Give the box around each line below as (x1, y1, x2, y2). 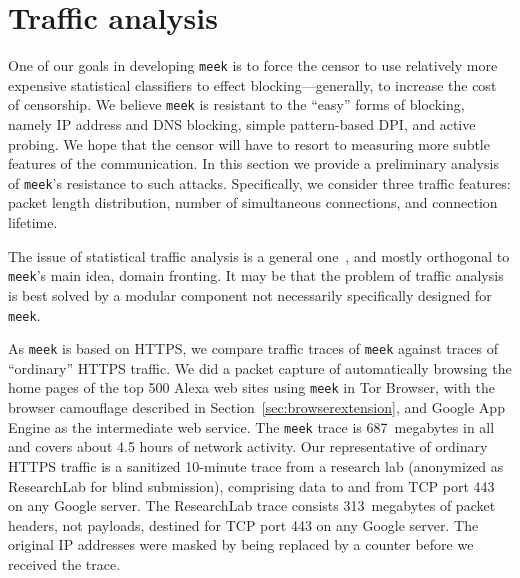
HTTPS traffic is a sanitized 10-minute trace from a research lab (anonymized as (8, 455, 504, 476)
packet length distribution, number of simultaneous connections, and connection (8, 192, 498, 213)
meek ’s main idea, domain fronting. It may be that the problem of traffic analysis (8, 265, 504, 286)
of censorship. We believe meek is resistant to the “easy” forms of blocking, (8, 94, 465, 115)
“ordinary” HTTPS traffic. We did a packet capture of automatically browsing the (8, 357, 512, 378)
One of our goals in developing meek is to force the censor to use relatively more (8, 55, 498, 76)
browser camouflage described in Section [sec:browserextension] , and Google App (8, 397, 505, 418)
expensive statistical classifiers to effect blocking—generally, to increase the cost (8, 74, 497, 95)
